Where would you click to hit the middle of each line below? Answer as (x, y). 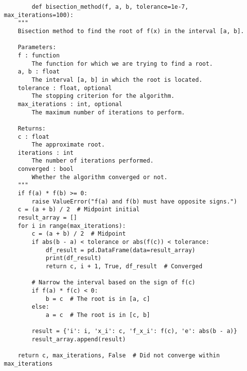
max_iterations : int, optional (70, 104)
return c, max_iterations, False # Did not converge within (119, 356)
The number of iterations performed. (93, 161)
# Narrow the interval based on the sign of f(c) (114, 283)
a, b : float (39, 72)
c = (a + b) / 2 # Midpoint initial (79, 210)
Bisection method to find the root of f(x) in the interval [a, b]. (131, 31)
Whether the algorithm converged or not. (100, 177)
